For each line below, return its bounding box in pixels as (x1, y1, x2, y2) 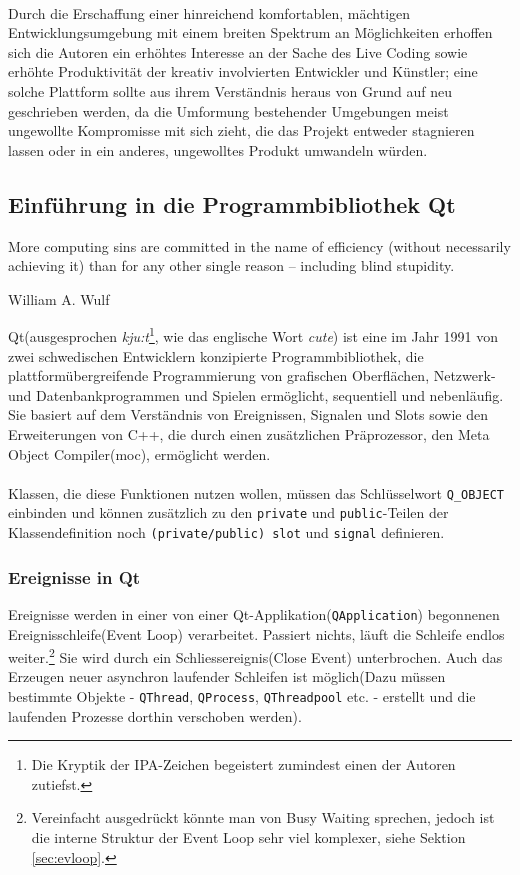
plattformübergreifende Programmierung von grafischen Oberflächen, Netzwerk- (8, 365, 496, 386)
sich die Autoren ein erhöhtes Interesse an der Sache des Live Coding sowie (8, 41, 468, 62)
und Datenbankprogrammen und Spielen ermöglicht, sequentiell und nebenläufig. (8, 384, 504, 405)
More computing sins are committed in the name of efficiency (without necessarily (8, 235, 511, 256)
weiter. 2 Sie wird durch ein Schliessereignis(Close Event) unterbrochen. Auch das (8, 644, 503, 667)
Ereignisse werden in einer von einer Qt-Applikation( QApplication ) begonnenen (8, 603, 500, 624)
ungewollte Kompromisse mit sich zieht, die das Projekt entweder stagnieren (8, 120, 475, 141)
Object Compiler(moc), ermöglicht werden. (8, 443, 271, 464)
